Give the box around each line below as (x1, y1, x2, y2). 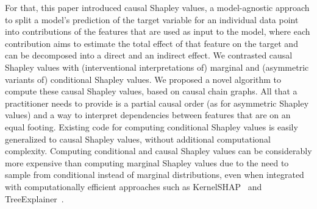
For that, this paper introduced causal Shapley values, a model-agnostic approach (5, 1, 310, 13)
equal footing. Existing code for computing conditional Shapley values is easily (5, 120, 298, 133)
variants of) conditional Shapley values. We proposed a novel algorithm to (5, 73, 282, 85)
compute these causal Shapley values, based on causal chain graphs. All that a (5, 85, 297, 97)
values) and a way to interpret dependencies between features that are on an (5, 108, 291, 121)
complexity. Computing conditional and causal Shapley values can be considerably (5, 144, 312, 157)
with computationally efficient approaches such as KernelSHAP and (5, 180, 262, 193)
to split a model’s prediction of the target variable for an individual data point (5, 13, 299, 26)
